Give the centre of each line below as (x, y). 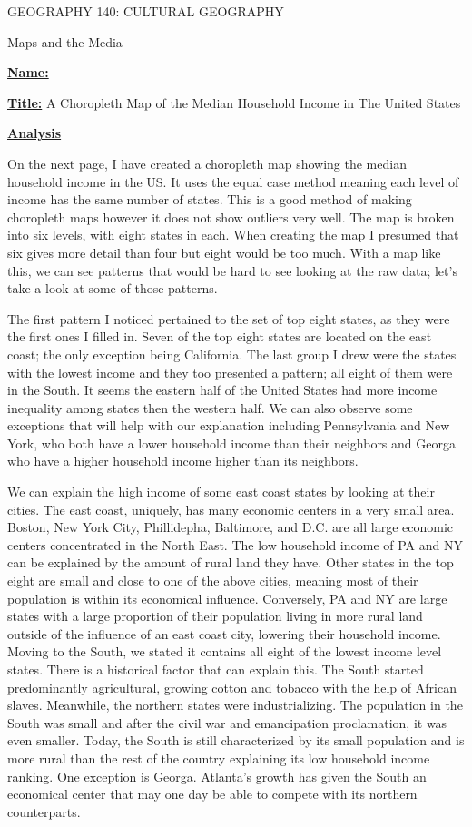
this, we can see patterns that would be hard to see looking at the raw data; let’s (232, 270)
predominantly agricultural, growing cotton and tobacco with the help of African (232, 687)
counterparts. (44, 811)
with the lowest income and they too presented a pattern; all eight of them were (230, 372)
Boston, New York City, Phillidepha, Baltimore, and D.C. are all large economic (231, 527)
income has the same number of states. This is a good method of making (210, 199)
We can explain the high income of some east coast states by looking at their (221, 492)
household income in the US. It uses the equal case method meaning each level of (233, 181)
